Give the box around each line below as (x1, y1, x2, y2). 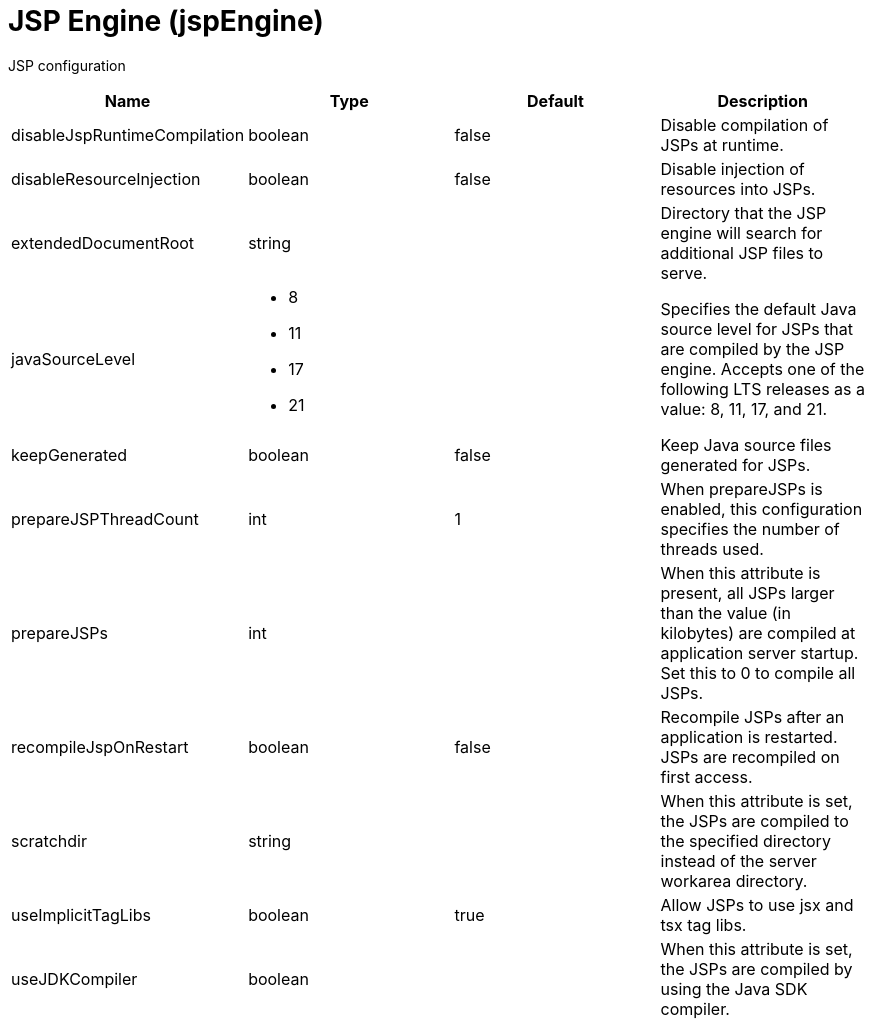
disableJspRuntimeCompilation (11, 124, 245, 145)
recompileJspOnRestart (11, 736, 189, 757)
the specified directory (660, 830, 831, 851)
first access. (660, 766, 753, 787)
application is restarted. (660, 726, 838, 747)
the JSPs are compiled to (660, 810, 849, 831)
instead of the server (660, 850, 817, 871)
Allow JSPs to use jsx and (660, 894, 854, 915)
